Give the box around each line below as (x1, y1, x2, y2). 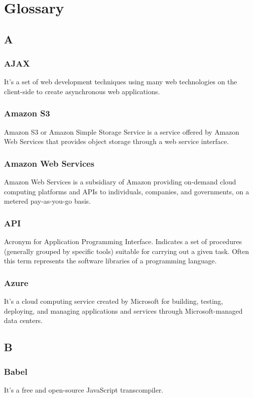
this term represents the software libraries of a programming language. (4, 255, 217, 266)
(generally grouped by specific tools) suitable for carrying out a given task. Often (4, 246, 249, 256)
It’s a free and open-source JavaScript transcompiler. (4, 384, 164, 395)
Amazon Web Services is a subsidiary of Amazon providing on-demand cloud (4, 177, 236, 187)
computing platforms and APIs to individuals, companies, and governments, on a (4, 186, 249, 196)
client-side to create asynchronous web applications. (4, 86, 160, 96)
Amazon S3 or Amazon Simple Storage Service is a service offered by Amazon (4, 126, 240, 137)
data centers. (4, 315, 43, 326)
